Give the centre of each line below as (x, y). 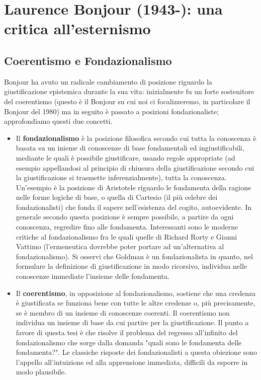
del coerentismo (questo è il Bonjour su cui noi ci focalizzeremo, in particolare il (127, 101)
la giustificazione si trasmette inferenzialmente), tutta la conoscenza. (121, 177)
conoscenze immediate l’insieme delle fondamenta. (93, 276)
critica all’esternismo (77, 28)
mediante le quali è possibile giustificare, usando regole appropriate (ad (125, 157)
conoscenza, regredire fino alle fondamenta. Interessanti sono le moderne (127, 227)
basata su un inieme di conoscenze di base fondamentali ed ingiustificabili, (130, 148)
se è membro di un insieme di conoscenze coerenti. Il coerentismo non (123, 312)
